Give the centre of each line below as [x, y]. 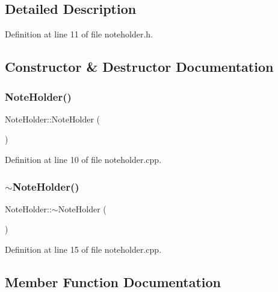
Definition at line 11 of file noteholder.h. [79, 34]
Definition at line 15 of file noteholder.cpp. [83, 249]
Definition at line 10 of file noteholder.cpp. [83, 159]
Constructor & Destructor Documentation [139, 67]
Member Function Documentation [113, 281]
